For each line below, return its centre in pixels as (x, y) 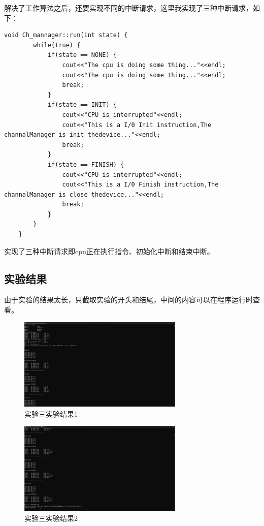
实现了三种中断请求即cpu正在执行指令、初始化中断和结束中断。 (109, 251)
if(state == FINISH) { (86, 164)
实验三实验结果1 (51, 413)
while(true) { (57, 45)
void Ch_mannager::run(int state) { (66, 35)
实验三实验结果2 (51, 518)
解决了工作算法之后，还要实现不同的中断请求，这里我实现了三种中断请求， (128, 8)
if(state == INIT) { (82, 105)
